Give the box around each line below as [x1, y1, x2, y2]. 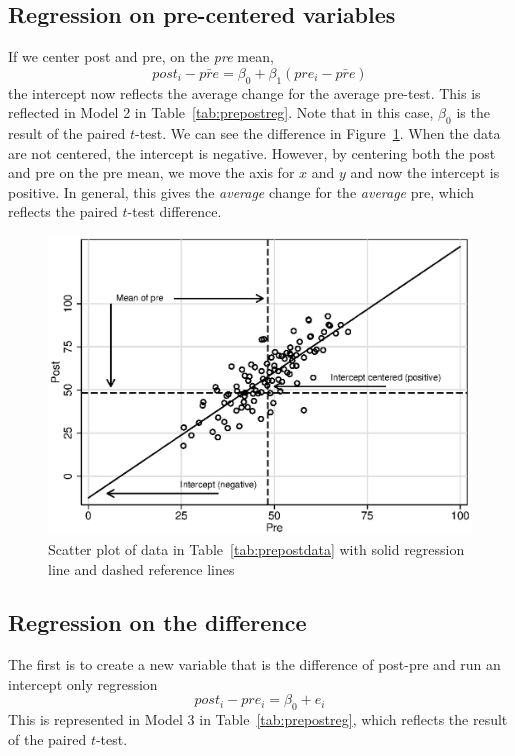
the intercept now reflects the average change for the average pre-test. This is [8, 82, 481, 103]
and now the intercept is [350, 162, 500, 183]
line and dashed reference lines [48, 558, 235, 579]
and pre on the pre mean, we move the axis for [8, 162, 295, 183]
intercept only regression [8, 673, 158, 694]
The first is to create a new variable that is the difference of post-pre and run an [8, 654, 501, 675]
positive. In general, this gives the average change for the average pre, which [8, 181, 475, 202]
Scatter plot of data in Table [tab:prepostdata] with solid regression [48, 538, 465, 559]
